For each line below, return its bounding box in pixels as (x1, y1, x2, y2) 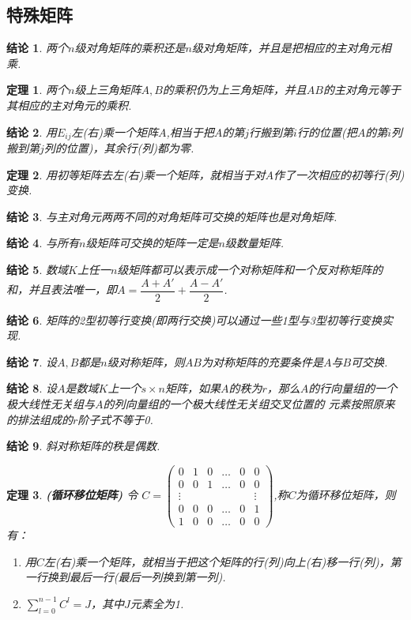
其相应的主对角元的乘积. (6, 96, 132, 113)
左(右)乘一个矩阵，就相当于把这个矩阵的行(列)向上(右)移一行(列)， (43, 553, 390, 569)
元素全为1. (130, 595, 184, 611)
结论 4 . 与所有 (6, 235, 79, 251)
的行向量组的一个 (308, 380, 398, 396)
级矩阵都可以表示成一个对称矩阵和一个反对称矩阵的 (117, 261, 383, 277)
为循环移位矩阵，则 (296, 486, 396, 502)
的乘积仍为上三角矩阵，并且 (162, 81, 307, 98)
